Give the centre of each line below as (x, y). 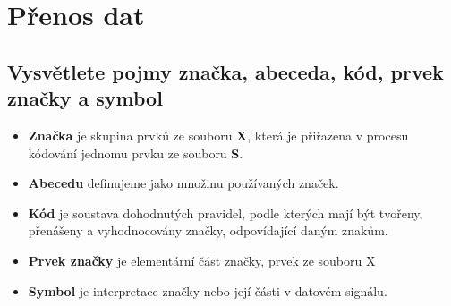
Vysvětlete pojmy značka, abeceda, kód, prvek (225, 71)
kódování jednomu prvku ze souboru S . (136, 153)
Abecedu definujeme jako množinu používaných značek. (183, 183)
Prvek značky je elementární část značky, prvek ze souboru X (202, 260)
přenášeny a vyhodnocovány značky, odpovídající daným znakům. (208, 230)
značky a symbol (85, 98)
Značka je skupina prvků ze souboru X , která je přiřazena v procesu (218, 135)
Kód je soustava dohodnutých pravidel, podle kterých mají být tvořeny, (225, 212)
